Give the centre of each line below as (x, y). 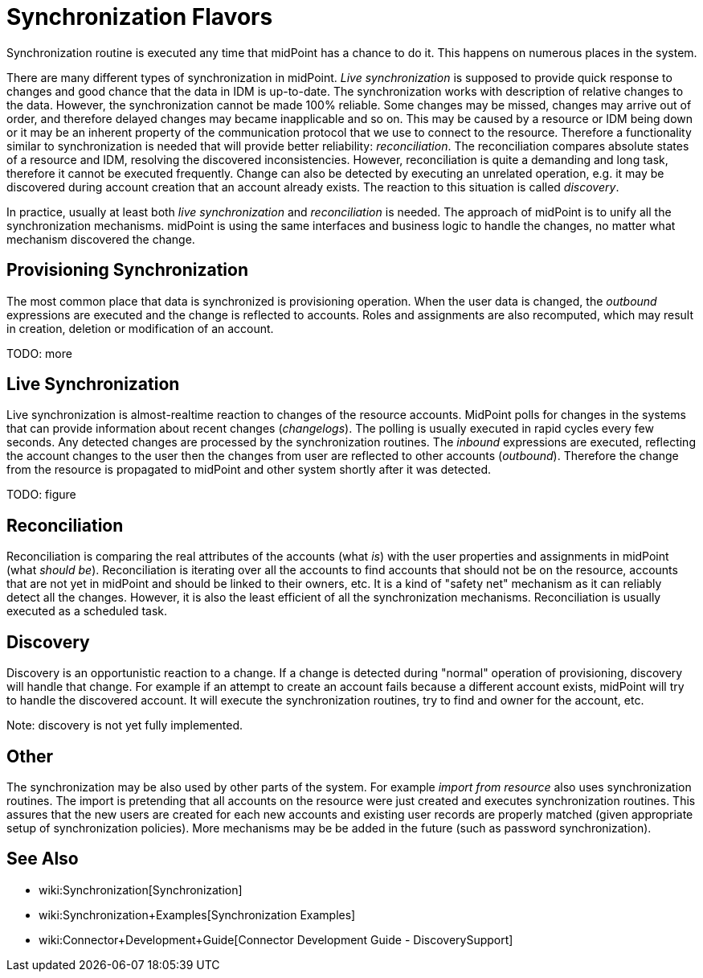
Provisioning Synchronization (127, 270)
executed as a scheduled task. (87, 611)
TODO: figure (41, 495)
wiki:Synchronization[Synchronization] (141, 890)
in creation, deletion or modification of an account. (140, 328)
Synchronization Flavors (140, 17)
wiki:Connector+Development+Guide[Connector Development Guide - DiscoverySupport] (276, 939)
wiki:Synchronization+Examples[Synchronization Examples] (197, 914)
